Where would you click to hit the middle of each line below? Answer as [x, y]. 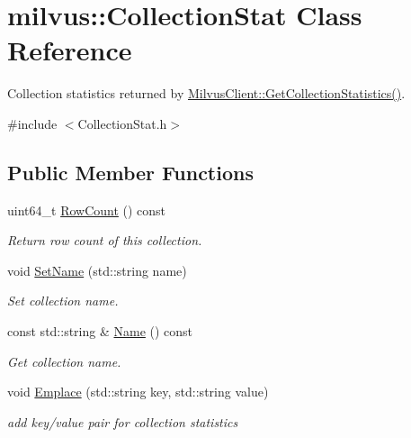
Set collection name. [63, 301]
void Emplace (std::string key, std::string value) [138, 392]
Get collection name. [64, 361]
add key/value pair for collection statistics [123, 421]
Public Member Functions [130, 172]
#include [32, 123]
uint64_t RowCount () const [87, 210]
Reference [70, 50]
